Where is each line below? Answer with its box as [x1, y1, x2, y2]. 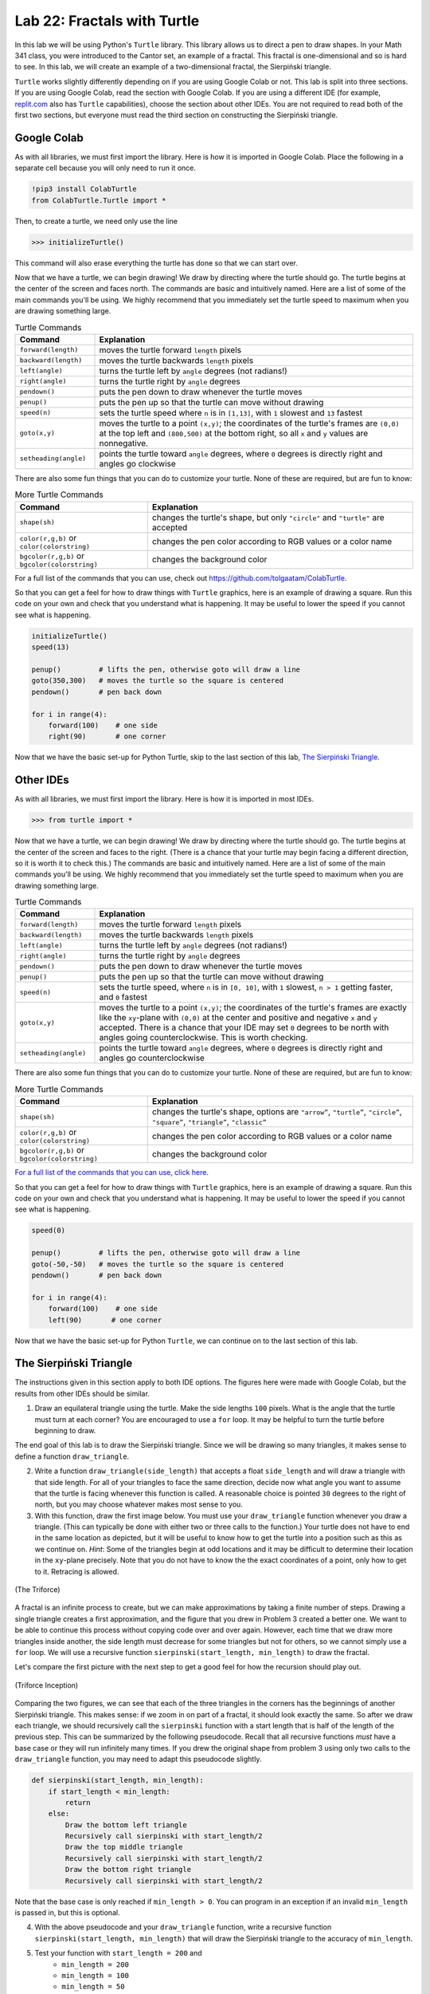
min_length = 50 [61, 1982, 125, 1992]
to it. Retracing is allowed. [34, 1566, 119, 1576]
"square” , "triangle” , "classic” [151, 1117, 267, 1128]
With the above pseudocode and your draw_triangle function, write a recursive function [34, 1922, 332, 1932]
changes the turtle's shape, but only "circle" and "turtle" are [151, 511, 385, 522]
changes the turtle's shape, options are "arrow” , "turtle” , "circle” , [151, 1106, 402, 1117]
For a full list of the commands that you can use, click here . [14, 1168, 209, 1177]
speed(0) [31, 1226, 66, 1235]
